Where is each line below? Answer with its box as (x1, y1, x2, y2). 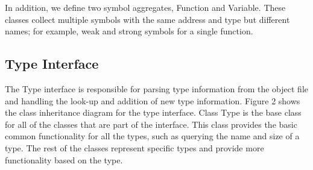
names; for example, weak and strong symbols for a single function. (5, 25, 253, 37)
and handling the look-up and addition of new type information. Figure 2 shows (5, 94, 300, 107)
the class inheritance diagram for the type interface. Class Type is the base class (5, 106, 302, 119)
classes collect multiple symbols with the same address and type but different (5, 13, 290, 25)
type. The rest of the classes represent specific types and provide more (5, 141, 264, 154)
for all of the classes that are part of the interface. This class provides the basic (5, 118, 297, 130)
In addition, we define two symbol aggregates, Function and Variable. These (5, 1, 286, 13)
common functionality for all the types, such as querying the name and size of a (5, 130, 300, 142)
